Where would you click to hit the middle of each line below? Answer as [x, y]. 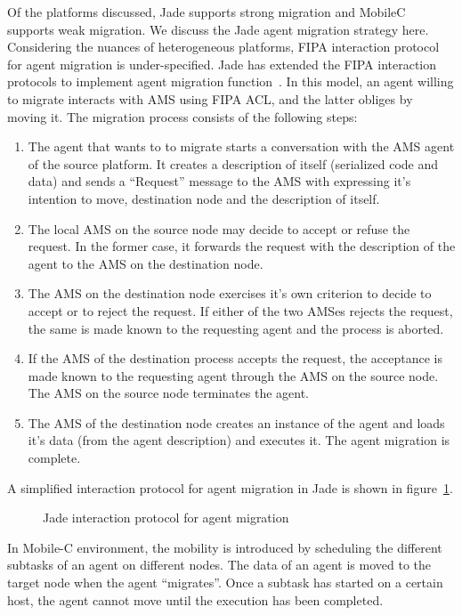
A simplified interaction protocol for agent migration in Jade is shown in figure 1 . [230, 487]
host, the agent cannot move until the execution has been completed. [195, 599]
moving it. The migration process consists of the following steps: [182, 116]
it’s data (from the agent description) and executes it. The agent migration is [239, 440]
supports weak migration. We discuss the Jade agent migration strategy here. [218, 29]
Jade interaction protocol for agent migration [166, 518]
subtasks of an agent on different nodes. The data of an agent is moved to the [219, 565]
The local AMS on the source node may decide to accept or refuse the [219, 228]
